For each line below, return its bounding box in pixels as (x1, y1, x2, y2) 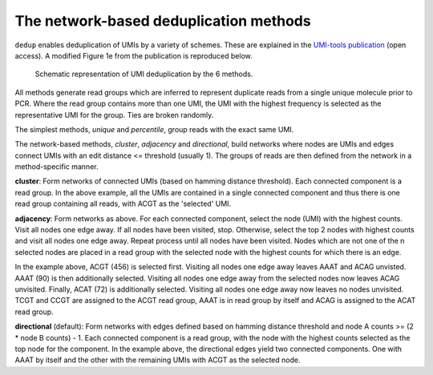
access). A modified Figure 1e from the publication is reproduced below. (14, 50, 253, 60)
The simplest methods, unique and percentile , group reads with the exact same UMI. (14, 124, 294, 134)
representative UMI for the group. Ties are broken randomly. (14, 110, 214, 119)
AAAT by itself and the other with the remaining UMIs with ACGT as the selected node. (14, 355, 301, 365)
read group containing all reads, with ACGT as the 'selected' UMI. (14, 199, 232, 208)
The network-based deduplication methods (14, 12, 312, 30)
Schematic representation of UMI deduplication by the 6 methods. (34, 69, 253, 79)
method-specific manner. (14, 162, 99, 171)
